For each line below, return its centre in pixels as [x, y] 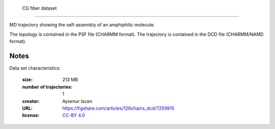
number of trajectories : [47, 87]
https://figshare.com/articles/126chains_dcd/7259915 [118, 108]
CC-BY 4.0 [74, 115]
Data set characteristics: [35, 68]
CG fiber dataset [39, 8]
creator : [31, 101]
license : [31, 115]
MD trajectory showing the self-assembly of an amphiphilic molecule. [82, 25]
